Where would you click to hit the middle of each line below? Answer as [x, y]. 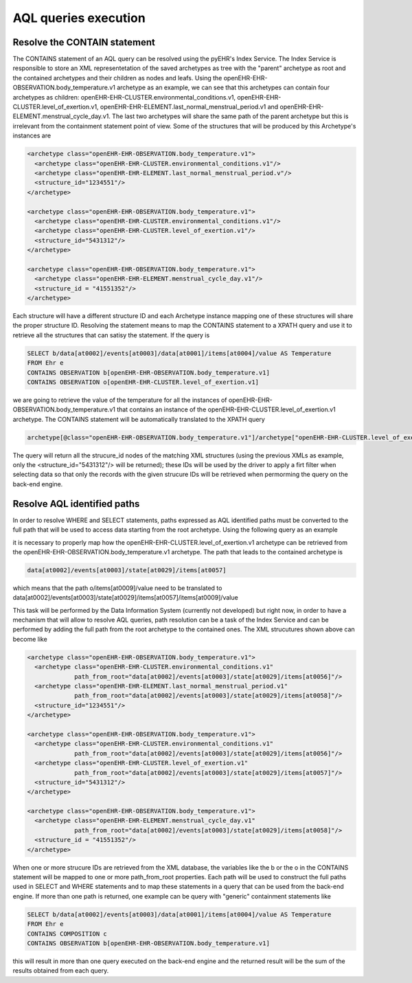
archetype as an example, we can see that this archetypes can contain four [223, 88]
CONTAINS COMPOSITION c [67, 934]
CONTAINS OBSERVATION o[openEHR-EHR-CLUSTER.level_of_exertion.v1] [143, 382]
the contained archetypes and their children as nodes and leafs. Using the [117, 78]
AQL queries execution [79, 18]
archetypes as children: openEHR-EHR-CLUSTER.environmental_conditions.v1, [124, 97]
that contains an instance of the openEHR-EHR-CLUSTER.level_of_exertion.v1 [226, 409]
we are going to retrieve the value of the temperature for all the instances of [120, 400]
